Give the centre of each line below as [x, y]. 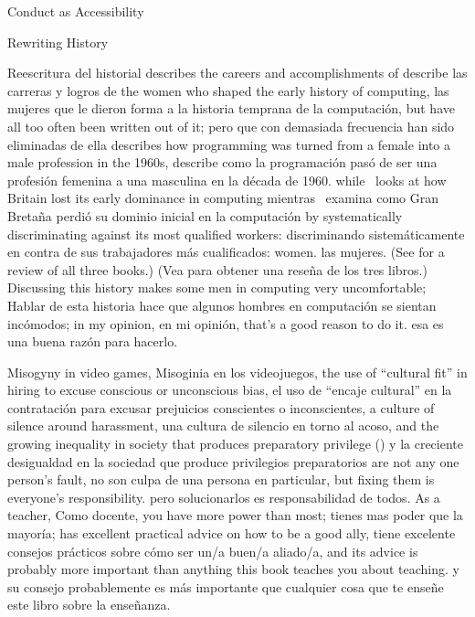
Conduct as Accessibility [76, 11]
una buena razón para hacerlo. [93, 341]
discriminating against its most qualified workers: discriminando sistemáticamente [236, 234]
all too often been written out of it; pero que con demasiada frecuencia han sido [231, 126]
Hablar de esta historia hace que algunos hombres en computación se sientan [222, 305]
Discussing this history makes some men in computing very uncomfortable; [217, 287]
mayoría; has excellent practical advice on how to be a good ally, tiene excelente [232, 533]
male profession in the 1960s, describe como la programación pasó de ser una [222, 162]
